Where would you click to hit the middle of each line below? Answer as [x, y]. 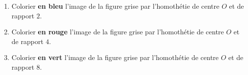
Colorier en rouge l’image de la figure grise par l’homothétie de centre [118, 32]
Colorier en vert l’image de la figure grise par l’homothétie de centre [115, 57]
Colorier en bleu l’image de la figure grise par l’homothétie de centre [115, 6]
